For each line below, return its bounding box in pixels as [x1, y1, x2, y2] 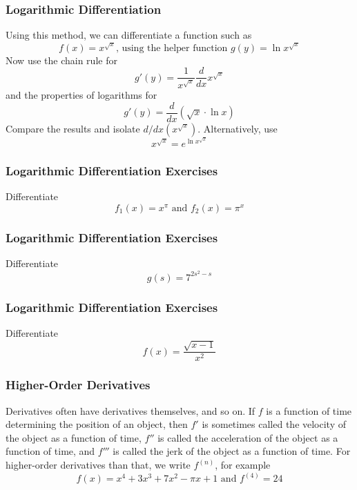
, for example [215, 458, 271, 472]
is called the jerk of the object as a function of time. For [113, 444, 351, 458]
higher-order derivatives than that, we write [6, 458, 191, 472]
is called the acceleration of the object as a [157, 430, 338, 444]
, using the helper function [115, 43, 228, 53]
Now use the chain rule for [6, 52, 117, 67]
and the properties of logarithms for [6, 88, 157, 102]
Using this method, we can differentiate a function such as [6, 28, 252, 42]
